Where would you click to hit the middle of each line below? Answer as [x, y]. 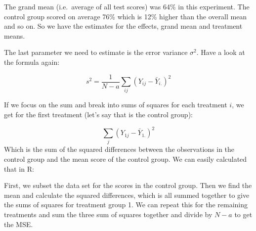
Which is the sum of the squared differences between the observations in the [119, 149]
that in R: [19, 168]
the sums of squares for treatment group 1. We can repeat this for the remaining [126, 205]
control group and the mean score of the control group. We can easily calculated [126, 159]
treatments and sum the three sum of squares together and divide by [108, 214]
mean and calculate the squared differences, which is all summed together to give [127, 195]
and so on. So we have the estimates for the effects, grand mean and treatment [123, 26]
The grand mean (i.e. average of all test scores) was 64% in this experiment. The [127, 6]
